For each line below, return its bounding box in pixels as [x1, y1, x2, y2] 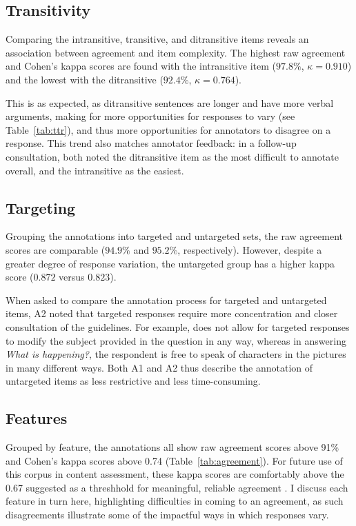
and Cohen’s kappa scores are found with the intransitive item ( [6, 59, 277, 73]
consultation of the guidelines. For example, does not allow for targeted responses [6, 319, 350, 334]
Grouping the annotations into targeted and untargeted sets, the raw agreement [6, 229, 343, 243]
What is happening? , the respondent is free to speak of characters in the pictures [6, 347, 346, 361]
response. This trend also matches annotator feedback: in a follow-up [6, 136, 297, 150]
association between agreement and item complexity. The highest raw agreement [6, 45, 346, 59]
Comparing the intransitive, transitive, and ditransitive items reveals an [6, 32, 309, 46]
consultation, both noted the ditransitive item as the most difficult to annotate [6, 149, 339, 163]
